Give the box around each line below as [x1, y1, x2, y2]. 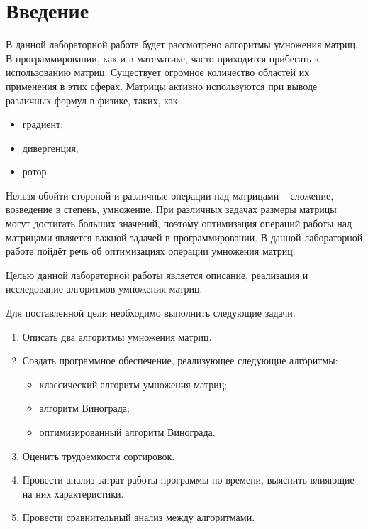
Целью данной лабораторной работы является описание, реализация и [6, 267, 308, 282]
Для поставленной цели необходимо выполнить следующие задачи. [6, 305, 296, 320]
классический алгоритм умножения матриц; [39, 376, 228, 391]
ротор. [22, 164, 50, 179]
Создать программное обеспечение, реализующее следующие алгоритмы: [22, 353, 338, 368]
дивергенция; [22, 140, 79, 155]
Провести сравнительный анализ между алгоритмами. [22, 510, 255, 525]
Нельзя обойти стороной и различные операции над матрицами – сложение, [6, 187, 334, 202]
